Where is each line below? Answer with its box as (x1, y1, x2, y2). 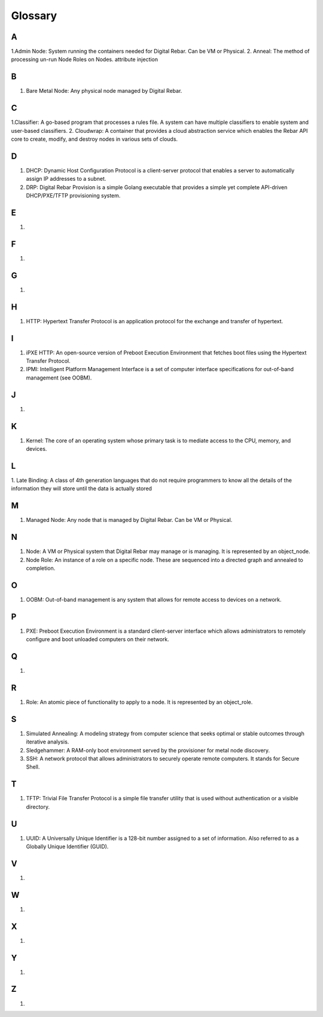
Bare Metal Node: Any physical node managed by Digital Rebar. (26, 87, 182, 95)
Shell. (26, 763, 40, 770)
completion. (26, 564, 56, 572)
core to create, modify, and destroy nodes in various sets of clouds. (11, 135, 178, 143)
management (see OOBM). (26, 374, 92, 381)
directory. (26, 803, 50, 810)
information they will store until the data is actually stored (11, 485, 153, 492)
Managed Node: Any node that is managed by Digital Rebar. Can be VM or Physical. (26, 517, 233, 524)
